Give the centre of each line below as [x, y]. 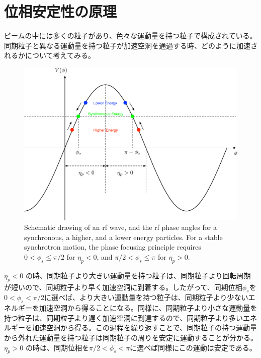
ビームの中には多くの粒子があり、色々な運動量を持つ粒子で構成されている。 [130, 36]
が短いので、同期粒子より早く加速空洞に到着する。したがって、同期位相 [123, 287]
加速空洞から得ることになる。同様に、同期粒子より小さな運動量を [148, 308]
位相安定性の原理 [61, 11]
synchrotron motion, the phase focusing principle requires [113, 247]
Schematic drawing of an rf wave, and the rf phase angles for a [120, 227]
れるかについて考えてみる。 [50, 55]
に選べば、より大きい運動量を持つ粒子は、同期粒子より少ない [146, 297]
